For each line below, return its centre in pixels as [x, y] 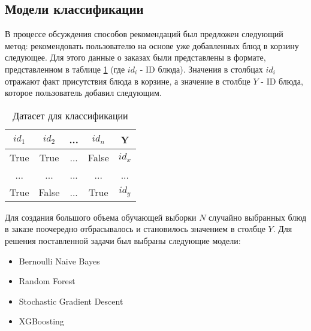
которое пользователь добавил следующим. [83, 93]
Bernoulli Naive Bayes [59, 261]
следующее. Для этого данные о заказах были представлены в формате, [135, 57]
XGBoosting [41, 321]
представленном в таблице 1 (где [65, 69]
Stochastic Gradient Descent [71, 301]
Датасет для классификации [70, 115]
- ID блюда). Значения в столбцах [201, 69]
